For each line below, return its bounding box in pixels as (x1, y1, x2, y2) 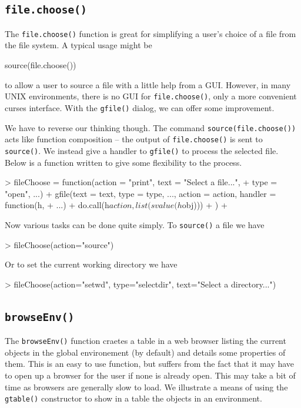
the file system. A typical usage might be (5, 39, 152, 51)
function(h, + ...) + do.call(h (5, 199, 109, 211)
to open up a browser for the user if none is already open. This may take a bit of (5, 369, 296, 381)
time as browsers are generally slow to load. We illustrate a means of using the (5, 380, 288, 393)
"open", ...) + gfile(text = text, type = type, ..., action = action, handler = (5, 187, 276, 199)
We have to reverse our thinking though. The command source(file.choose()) (5, 121, 296, 133)
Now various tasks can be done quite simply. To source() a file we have (5, 218, 265, 230)
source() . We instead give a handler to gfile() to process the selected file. (5, 144, 279, 156)
